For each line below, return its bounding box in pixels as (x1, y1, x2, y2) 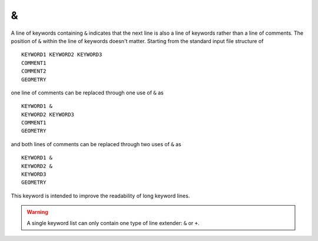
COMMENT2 (21, 68, 47, 75)
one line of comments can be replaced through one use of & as (11, 89, 164, 96)
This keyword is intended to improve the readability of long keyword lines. (11, 192, 190, 199)
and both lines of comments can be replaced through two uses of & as (11, 140, 182, 147)
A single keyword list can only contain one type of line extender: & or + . (26, 219, 200, 226)
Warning (26, 209, 48, 216)
